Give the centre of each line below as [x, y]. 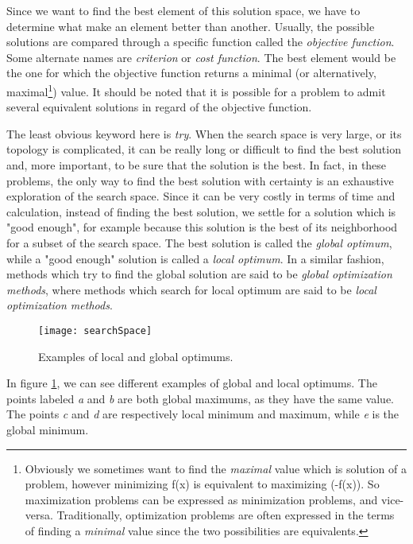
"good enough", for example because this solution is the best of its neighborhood [202, 227]
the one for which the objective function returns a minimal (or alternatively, [191, 73]
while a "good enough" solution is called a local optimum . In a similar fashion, [195, 258]
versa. [39, 515]
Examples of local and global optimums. [136, 356]
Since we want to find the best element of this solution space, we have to [183, 10]
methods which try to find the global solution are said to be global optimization [199, 274]
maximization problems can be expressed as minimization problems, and [201, 499]
